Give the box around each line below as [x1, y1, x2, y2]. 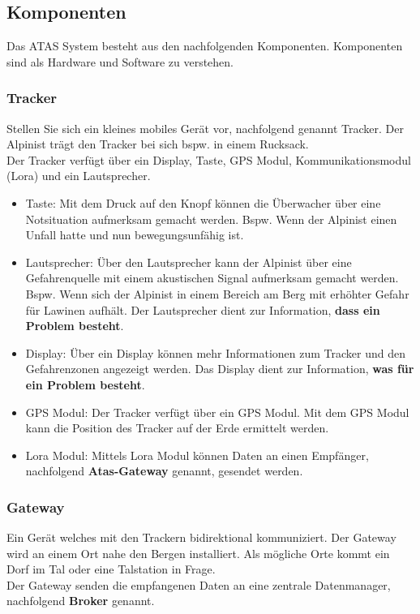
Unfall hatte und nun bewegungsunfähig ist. [25, 226, 244, 243]
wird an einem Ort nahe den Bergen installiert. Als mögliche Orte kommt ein [6, 544, 390, 561]
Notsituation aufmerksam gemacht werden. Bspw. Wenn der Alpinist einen [25, 210, 397, 227]
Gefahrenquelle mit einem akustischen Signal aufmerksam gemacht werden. [25, 269, 399, 286]
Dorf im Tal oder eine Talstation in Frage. [6, 560, 216, 578]
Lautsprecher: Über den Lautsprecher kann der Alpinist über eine [25, 253, 352, 270]
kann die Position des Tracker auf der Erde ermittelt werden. [25, 419, 329, 436]
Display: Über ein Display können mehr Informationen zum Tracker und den [25, 344, 406, 361]
